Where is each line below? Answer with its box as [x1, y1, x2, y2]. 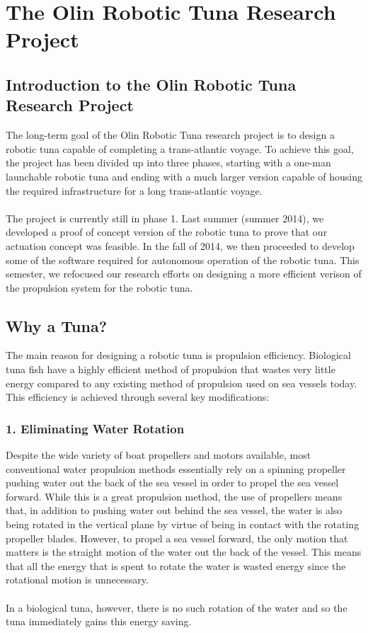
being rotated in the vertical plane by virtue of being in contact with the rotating [6, 517, 360, 532]
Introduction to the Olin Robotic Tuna [6, 73, 297, 95]
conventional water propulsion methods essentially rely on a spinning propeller [6, 461, 346, 476]
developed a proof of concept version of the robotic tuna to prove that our [6, 224, 328, 239]
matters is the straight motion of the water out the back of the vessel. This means [6, 544, 362, 559]
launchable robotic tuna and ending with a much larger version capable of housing [6, 169, 362, 183]
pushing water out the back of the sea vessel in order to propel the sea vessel [6, 475, 339, 490]
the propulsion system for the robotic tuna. [6, 280, 193, 295]
